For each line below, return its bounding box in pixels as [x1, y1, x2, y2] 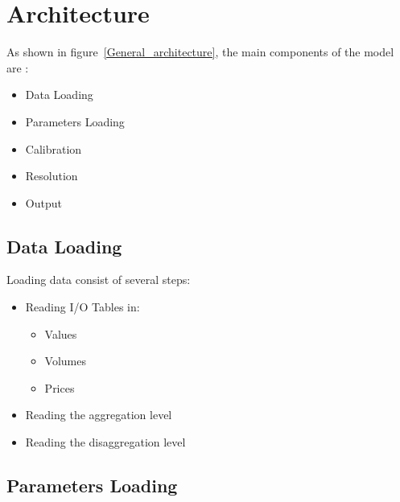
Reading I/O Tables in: [25, 298, 140, 315]
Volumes [44, 352, 87, 369]
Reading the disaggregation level [25, 434, 186, 451]
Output [25, 194, 62, 211]
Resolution [25, 167, 78, 184]
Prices [44, 379, 75, 396]
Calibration [25, 140, 82, 157]
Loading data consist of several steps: [6, 271, 191, 288]
